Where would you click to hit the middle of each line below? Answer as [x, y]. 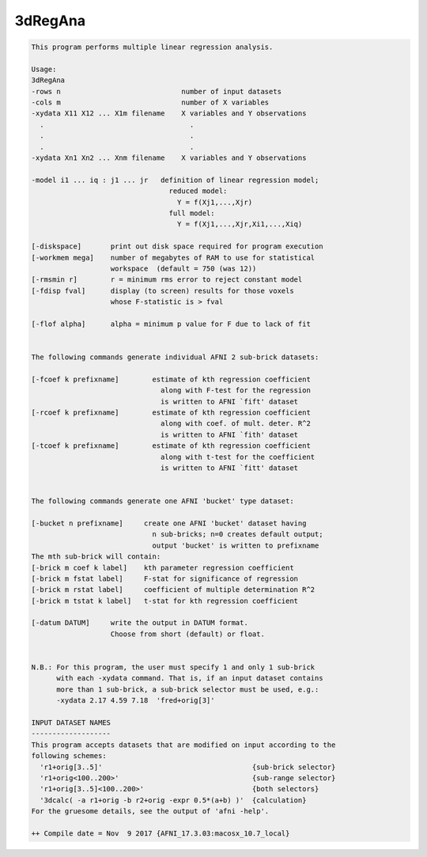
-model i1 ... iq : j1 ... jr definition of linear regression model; [175, 180]
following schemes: [69, 756]
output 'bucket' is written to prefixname [236, 545]
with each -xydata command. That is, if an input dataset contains [190, 678]
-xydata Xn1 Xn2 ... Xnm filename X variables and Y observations [169, 158]
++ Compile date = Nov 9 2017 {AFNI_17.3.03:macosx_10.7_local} [161, 833]
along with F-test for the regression [236, 391]
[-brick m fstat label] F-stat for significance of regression [165, 578]
